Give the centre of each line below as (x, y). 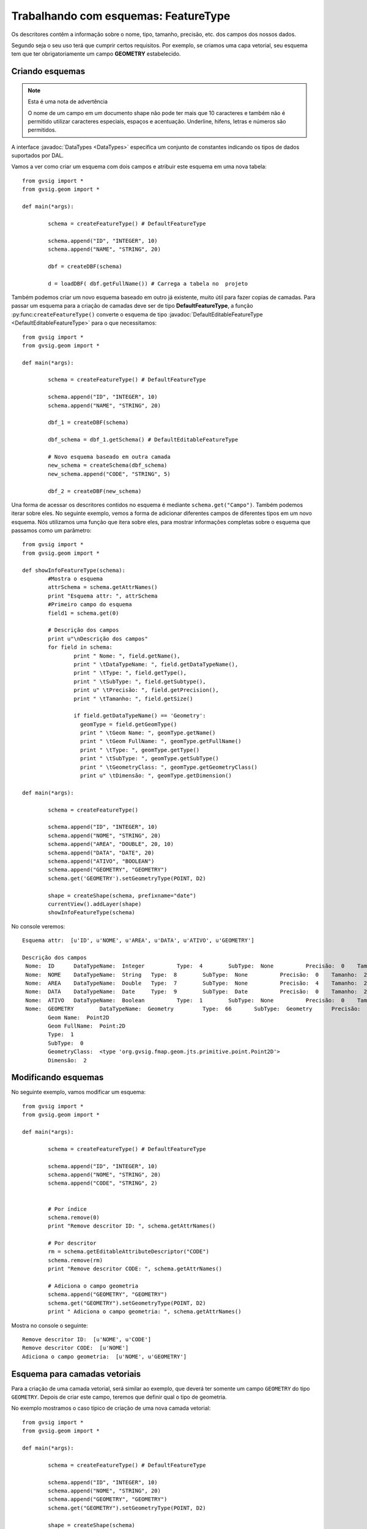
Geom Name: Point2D (79, 1017)
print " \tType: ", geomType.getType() (140, 750)
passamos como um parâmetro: (51, 531)
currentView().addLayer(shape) (95, 904)
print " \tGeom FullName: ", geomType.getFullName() (161, 741)
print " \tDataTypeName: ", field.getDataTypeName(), (156, 664)
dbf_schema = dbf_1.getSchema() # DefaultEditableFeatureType (143, 440)
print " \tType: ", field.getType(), (130, 673)
